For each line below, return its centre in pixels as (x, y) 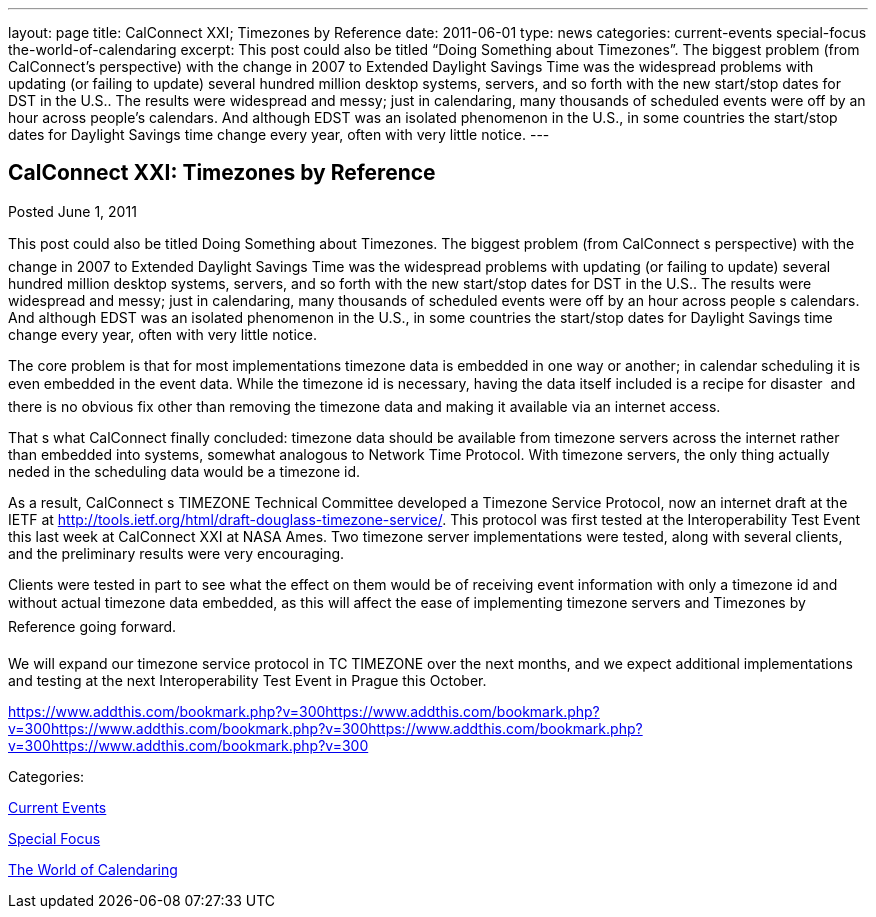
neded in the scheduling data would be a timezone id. (184, 471)
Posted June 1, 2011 (72, 211)
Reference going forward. (92, 626)
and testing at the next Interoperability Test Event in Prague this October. (247, 680)
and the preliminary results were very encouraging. (176, 553)
